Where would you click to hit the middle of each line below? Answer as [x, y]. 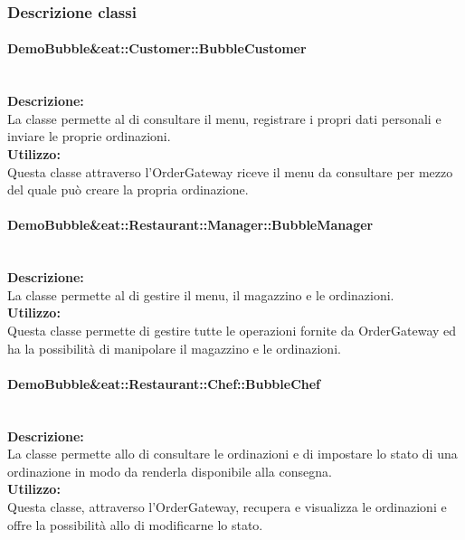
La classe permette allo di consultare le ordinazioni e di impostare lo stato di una [232, 454]
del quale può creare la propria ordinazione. [128, 189]
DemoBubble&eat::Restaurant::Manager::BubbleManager [190, 225]
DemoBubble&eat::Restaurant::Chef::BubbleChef [164, 383]
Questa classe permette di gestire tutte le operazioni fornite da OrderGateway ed [232, 330]
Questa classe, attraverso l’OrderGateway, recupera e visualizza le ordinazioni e [227, 506]
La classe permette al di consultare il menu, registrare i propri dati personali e [224, 118]
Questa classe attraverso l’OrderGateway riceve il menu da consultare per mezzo [230, 171]
